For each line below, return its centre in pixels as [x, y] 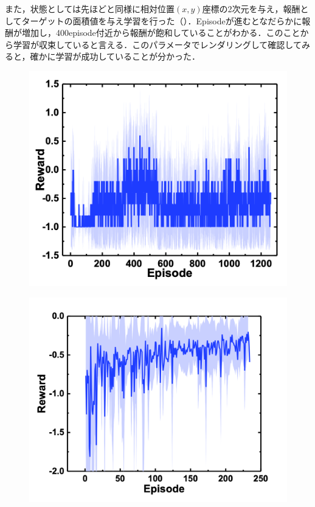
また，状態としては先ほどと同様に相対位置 [90, 9]
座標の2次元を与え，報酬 [251, 9]
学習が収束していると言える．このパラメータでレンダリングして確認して [157, 44]
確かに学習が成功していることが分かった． [115, 56]
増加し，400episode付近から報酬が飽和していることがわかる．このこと [161, 33]
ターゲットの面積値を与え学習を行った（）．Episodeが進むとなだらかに [162, 20]
